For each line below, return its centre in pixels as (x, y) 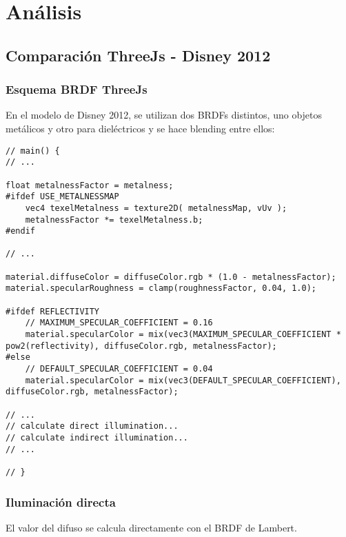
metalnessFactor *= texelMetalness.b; (114, 220)
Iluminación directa (61, 501)
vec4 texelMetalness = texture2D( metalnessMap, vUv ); (156, 208)
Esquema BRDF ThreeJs (77, 89)
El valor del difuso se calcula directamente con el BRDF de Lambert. (151, 527)
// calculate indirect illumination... (97, 437)
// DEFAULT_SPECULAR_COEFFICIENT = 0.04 (119, 369)
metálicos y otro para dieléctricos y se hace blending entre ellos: (140, 128)
